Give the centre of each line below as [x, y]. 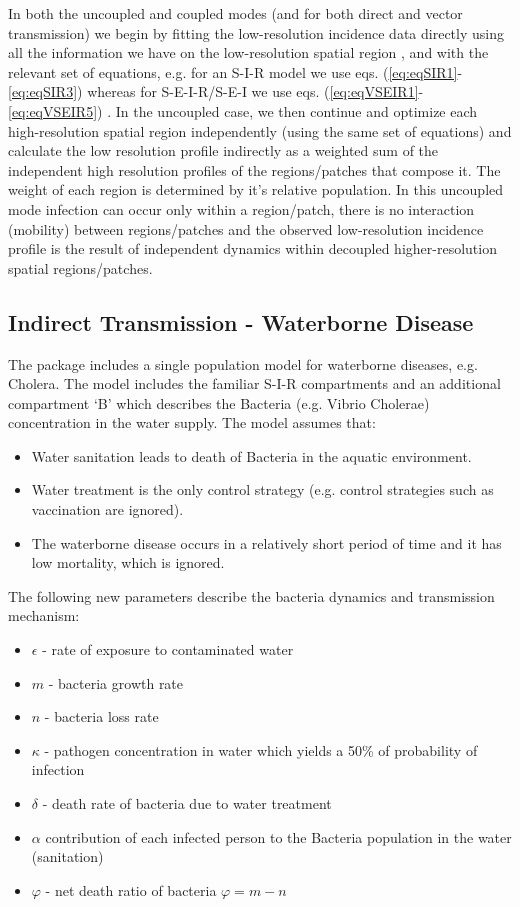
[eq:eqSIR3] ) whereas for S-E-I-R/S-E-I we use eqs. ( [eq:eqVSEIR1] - [216, 91]
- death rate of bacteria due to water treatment [187, 803]
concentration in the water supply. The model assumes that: [192, 422]
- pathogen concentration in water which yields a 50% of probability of [261, 749]
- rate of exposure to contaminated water [168, 649]
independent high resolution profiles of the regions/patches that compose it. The [254, 169]
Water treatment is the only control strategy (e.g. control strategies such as [262, 489]
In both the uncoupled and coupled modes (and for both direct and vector [235, 13]
